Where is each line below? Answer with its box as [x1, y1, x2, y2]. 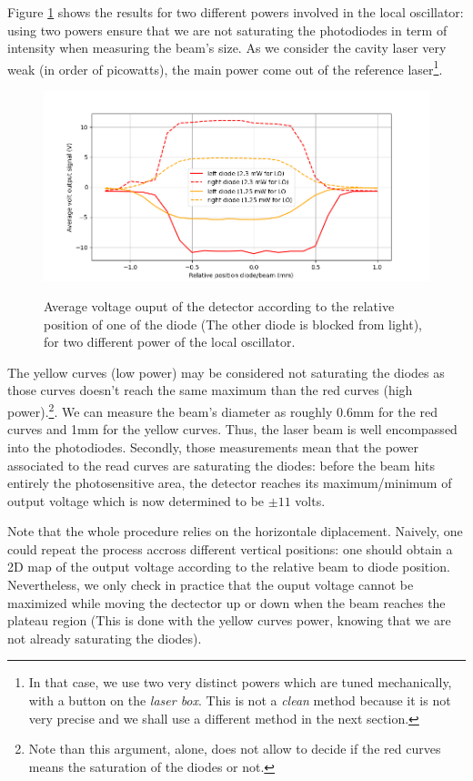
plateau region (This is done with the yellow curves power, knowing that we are [7, 611, 451, 630]
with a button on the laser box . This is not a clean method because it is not [28, 691, 451, 710]
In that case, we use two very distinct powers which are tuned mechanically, [28, 673, 452, 692]
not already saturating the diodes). [7, 628, 202, 647]
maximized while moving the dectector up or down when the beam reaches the [7, 593, 446, 612]
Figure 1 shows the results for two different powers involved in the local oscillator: [7, 3, 464, 21]
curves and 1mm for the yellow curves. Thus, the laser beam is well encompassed [7, 420, 458, 439]
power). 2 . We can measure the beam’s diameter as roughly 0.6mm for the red [7, 400, 438, 421]
